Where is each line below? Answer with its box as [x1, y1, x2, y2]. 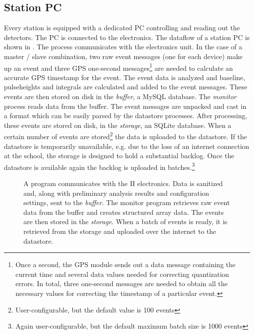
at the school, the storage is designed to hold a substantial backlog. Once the [4, 150, 234, 161]
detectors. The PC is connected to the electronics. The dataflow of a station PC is [4, 32, 250, 42]
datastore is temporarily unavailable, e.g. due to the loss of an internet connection [4, 141, 250, 151]
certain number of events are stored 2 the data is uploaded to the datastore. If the [4, 130, 247, 142]
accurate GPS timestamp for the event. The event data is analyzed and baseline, [4, 72, 245, 82]
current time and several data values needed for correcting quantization [15, 269, 229, 279]
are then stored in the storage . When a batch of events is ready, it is [23, 216, 228, 227]
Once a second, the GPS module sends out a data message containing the [15, 259, 235, 270]
